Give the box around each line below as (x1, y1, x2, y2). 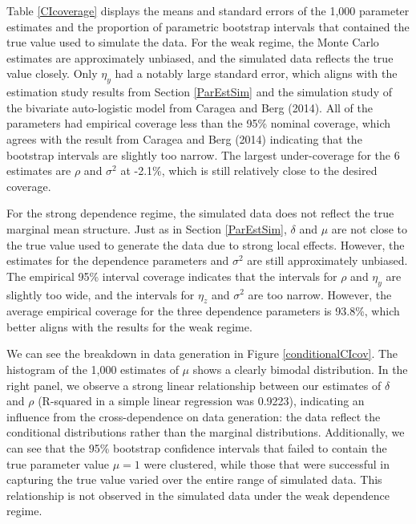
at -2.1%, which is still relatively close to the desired (120, 162, 378, 179)
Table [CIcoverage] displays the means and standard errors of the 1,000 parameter (6, 2, 410, 18)
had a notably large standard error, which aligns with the (115, 65, 398, 82)
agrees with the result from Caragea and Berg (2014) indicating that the (6, 130, 362, 147)
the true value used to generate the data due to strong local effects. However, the (6, 236, 405, 253)
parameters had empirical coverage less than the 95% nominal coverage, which (6, 115, 391, 132)
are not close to (331, 220, 408, 237)
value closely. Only (6, 65, 98, 82)
